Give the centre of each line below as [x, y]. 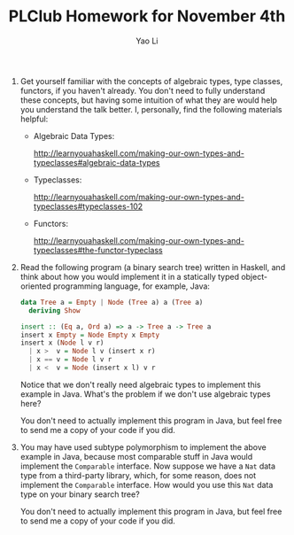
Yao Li [147, 41]
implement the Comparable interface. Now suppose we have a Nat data [147, 466]
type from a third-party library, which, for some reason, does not [138, 475]
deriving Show [54, 310]
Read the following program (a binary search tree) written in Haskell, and [153, 267]
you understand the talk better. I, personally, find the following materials [151, 109]
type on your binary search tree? [80, 494]
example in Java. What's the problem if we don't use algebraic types [145, 394]
